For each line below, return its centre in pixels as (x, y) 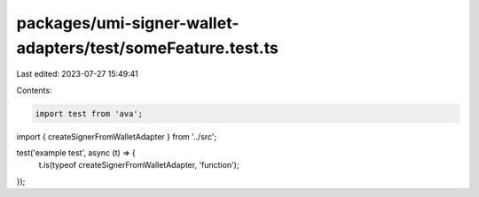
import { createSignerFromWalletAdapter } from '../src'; (117, 136)
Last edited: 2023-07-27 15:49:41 (78, 74)
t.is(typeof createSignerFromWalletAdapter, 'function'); (139, 165)
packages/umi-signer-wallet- (128, 23)
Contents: (34, 90)
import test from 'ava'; (89, 114)
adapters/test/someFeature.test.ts (147, 48)
